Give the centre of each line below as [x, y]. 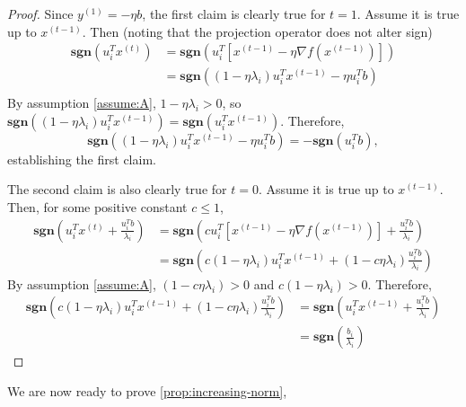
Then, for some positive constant [97, 207]
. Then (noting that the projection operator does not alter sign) [257, 31]
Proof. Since [40, 13]
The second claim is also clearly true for [117, 189]
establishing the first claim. [82, 159]
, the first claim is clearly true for [234, 13]
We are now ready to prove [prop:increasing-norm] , [147, 390]
